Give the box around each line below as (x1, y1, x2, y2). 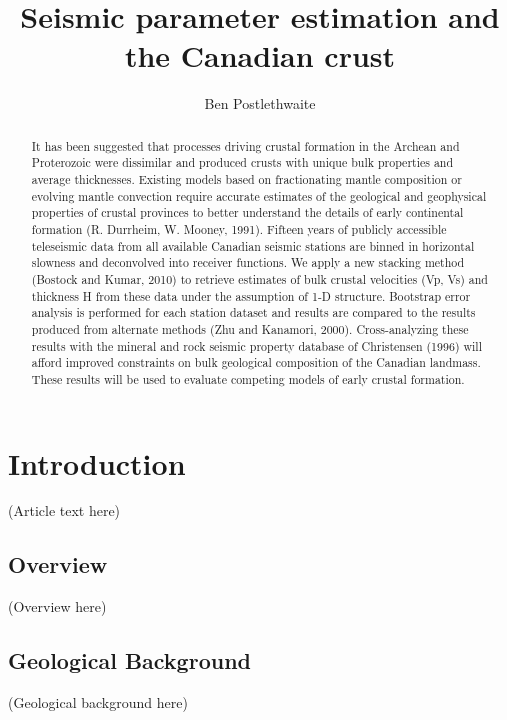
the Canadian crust (124, 35, 396, 76)
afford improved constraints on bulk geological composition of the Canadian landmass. (31, 354, 481, 371)
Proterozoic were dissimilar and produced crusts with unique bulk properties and (31, 154, 454, 171)
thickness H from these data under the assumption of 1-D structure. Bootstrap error (31, 287, 471, 304)
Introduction (8, 442, 186, 483)
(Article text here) (8, 500, 121, 521)
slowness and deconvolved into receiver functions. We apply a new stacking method (31, 254, 465, 271)
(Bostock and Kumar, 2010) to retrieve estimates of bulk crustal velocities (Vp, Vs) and (31, 270, 488, 287)
